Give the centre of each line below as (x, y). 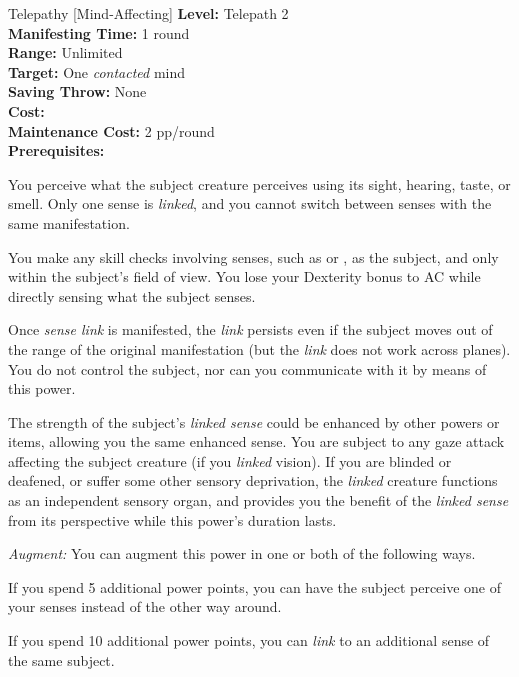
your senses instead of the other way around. (145, 606)
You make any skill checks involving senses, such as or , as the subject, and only (253, 256)
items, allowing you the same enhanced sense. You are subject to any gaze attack (256, 441)
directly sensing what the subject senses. (132, 295)
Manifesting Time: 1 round (99, 32)
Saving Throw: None (77, 91)
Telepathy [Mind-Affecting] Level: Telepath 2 (148, 13)
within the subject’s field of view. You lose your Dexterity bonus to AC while (244, 276)
